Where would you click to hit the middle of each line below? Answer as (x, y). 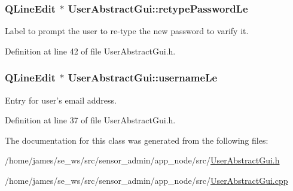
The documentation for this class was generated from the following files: (137, 140)
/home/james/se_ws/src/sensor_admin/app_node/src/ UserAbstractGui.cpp (146, 180)
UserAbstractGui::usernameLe (143, 78)
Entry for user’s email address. (61, 100)
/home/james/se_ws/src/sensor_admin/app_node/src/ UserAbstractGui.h (142, 160)
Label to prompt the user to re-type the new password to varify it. (127, 31)
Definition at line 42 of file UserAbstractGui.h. (90, 51)
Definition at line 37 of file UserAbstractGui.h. (90, 120)
